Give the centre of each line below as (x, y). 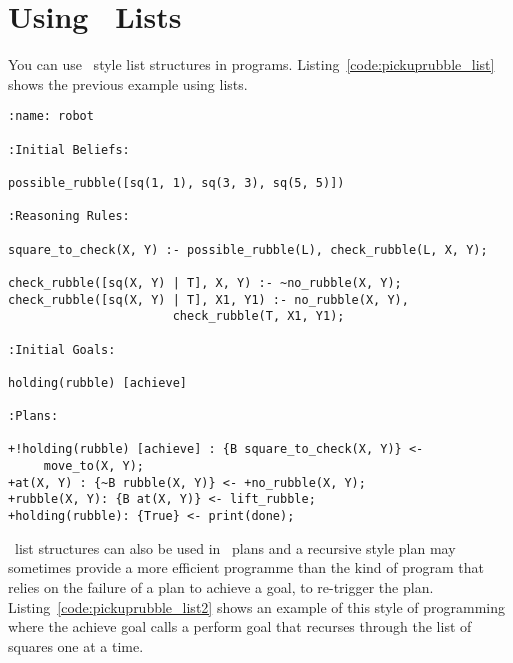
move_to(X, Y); (94, 466)
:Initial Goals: (62, 349)
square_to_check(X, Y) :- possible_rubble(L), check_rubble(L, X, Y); (248, 249)
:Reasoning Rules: (69, 216)
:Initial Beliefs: (69, 149)
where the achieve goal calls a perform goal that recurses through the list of (240, 626)
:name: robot (51, 116)
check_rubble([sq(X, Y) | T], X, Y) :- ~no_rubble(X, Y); (205, 282)
